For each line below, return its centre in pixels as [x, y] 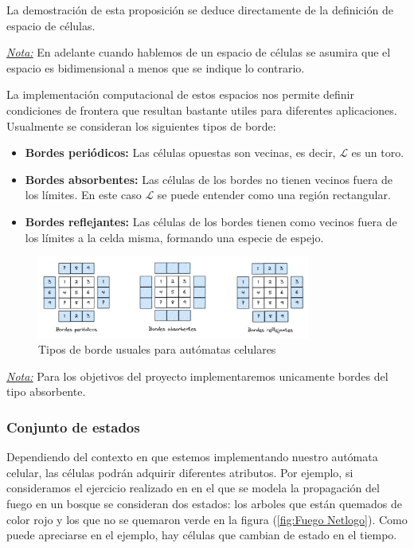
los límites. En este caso [83, 195]
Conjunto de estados [73, 427]
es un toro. [378, 153]
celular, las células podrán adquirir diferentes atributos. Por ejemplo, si [180, 472]
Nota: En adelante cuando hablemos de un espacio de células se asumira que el [199, 52]
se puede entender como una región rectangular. [274, 195]
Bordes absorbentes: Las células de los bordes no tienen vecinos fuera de [209, 179]
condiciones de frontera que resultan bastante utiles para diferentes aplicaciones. [202, 110]
